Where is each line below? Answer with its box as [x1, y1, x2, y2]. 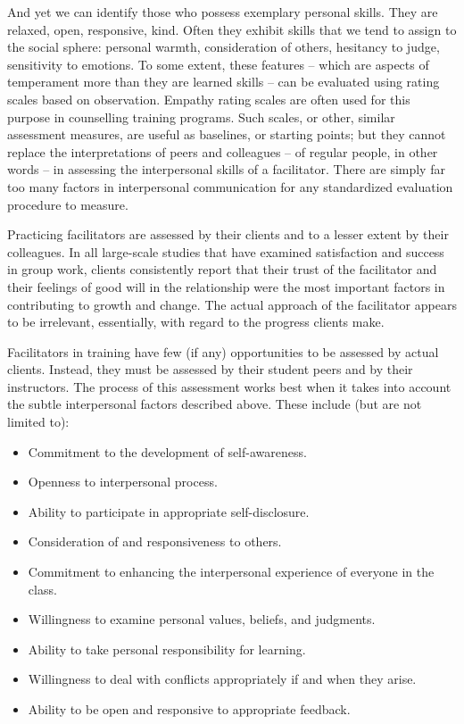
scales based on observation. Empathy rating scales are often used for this [7, 89, 410, 108]
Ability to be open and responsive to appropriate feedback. [28, 700, 351, 718]
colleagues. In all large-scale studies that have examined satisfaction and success [7, 242, 444, 261]
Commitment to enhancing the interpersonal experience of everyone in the [28, 562, 435, 581]
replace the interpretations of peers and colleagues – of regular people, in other [7, 142, 438, 161]
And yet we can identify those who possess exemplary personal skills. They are [7, 3, 438, 21]
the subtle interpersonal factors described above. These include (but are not [7, 395, 422, 413]
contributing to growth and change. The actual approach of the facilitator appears [7, 295, 457, 313]
